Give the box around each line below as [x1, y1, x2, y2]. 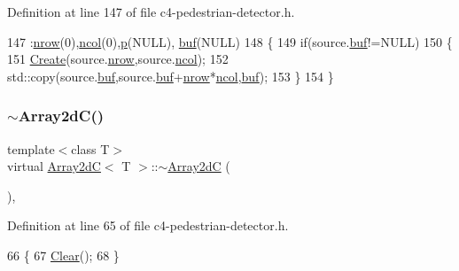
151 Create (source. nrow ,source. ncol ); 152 [7, 50, 229, 68]
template [7, 139, 55, 158]
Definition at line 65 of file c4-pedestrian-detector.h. [7, 216, 289, 235]
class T [71, 139, 110, 158]
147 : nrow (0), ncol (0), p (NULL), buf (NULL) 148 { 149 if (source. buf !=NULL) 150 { [7, 32, 453, 50]
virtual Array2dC [7, 157, 101, 175]
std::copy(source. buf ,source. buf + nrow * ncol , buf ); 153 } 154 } [7, 66, 334, 85]
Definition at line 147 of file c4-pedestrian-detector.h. [7, 3, 295, 20]
